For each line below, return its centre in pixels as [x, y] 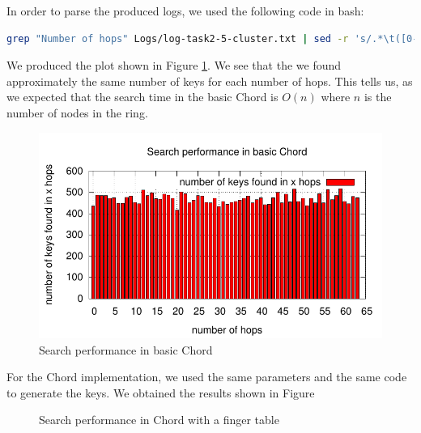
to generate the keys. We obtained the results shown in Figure [161, 392]
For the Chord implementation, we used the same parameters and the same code [207, 377]
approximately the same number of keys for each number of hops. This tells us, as [210, 81]
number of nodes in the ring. [77, 112]
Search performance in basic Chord [126, 349]
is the [378, 97]
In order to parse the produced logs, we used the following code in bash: [185, 11]
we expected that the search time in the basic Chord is [142, 97]
